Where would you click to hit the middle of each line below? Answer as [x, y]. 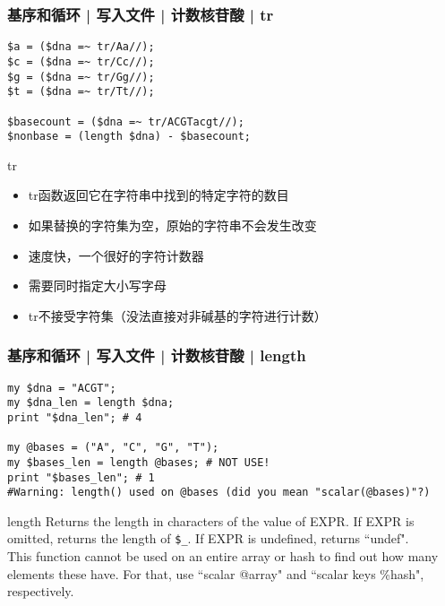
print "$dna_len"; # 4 [75, 417]
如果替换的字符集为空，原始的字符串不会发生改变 [172, 225]
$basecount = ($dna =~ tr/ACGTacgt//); [126, 121]
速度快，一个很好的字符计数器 [116, 255]
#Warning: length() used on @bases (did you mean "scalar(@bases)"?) [219, 493]
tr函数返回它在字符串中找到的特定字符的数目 [158, 195]
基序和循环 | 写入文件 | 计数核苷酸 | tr [141, 14]
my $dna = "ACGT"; [62, 388]
